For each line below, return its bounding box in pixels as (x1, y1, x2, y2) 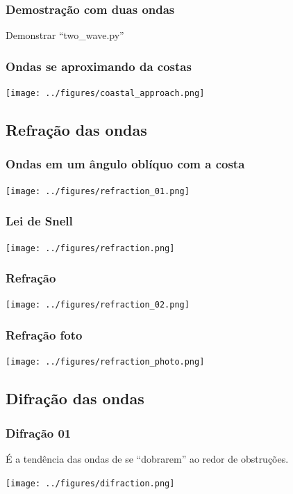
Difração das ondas (6, 388, 144, 409)
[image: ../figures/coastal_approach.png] (6, 88, 205, 99)
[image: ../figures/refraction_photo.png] (6, 357, 205, 367)
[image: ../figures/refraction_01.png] (6, 186, 190, 196)
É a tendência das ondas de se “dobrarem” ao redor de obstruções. (6, 451, 289, 465)
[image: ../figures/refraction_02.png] (6, 300, 190, 310)
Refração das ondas (6, 119, 147, 141)
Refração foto (6, 326, 83, 344)
